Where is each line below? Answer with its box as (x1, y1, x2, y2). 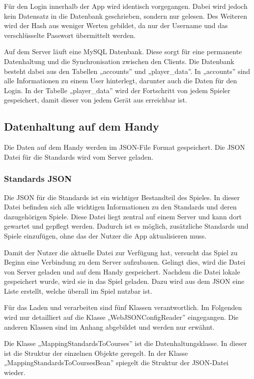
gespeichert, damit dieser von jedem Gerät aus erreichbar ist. (4, 95, 187, 105)
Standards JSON (4, 172, 72, 185)
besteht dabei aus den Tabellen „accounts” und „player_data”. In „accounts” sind (4, 66, 250, 76)
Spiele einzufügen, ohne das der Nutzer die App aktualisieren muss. (4, 230, 207, 241)
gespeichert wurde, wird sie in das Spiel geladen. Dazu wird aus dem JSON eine (4, 276, 245, 286)
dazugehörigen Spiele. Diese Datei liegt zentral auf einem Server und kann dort (4, 211, 242, 221)
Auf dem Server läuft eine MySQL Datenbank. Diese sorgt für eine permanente (4, 46, 242, 57)
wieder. (4, 367, 26, 378)
